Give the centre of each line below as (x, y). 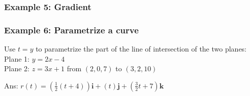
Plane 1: (17, 58)
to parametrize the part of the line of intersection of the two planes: (141, 49)
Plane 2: (17, 68)
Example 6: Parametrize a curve (71, 30)
